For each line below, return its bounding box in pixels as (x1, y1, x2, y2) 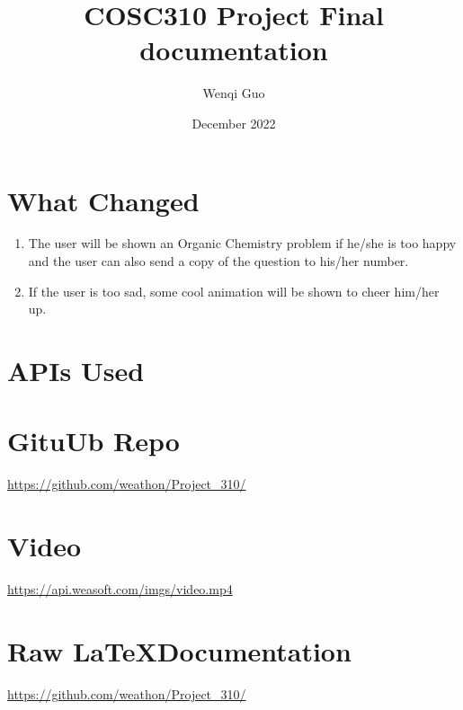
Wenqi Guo (202, 84, 265, 102)
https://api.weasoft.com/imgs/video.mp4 (7, 580, 233, 599)
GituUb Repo (7, 422, 180, 459)
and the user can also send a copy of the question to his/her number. (28, 252, 409, 271)
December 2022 (191, 113, 276, 132)
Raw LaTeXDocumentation (7, 632, 352, 669)
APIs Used (7, 352, 145, 388)
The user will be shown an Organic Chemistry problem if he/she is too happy (28, 234, 457, 253)
